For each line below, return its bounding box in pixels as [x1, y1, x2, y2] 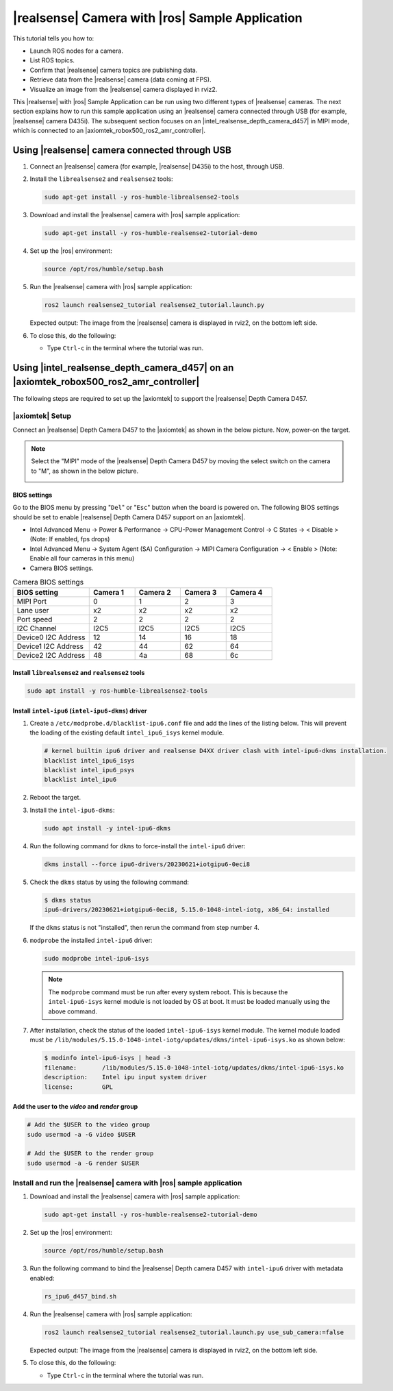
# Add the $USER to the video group [27, 1121, 151, 1129]
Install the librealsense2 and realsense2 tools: [29, 175, 174, 183]
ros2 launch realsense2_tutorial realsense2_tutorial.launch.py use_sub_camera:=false [44, 1328, 344, 1336]
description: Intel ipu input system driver [44, 1073, 207, 1081]
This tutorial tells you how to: [12, 34, 94, 42]
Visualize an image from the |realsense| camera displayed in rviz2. [29, 85, 218, 93]
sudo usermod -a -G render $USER [27, 1159, 140, 1167]
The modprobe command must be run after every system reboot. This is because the [48, 987, 288, 996]
